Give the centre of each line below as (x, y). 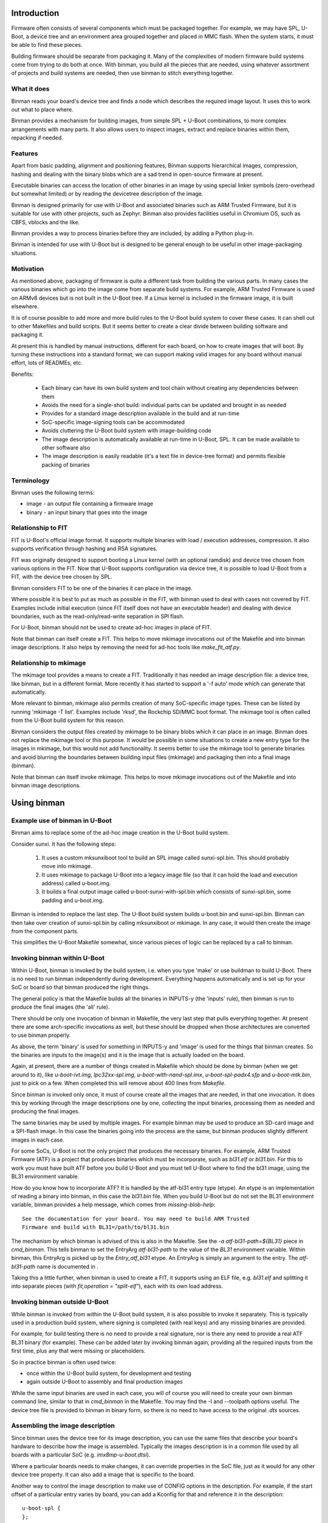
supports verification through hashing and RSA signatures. (84, 549)
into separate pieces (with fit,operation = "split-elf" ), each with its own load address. (117, 1286)
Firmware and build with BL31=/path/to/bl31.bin (96, 1227)
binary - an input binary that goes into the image (87, 512)
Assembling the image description (63, 1426)
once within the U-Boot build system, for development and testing (109, 1373)
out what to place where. (43, 109)
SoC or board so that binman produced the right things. (80, 988)
